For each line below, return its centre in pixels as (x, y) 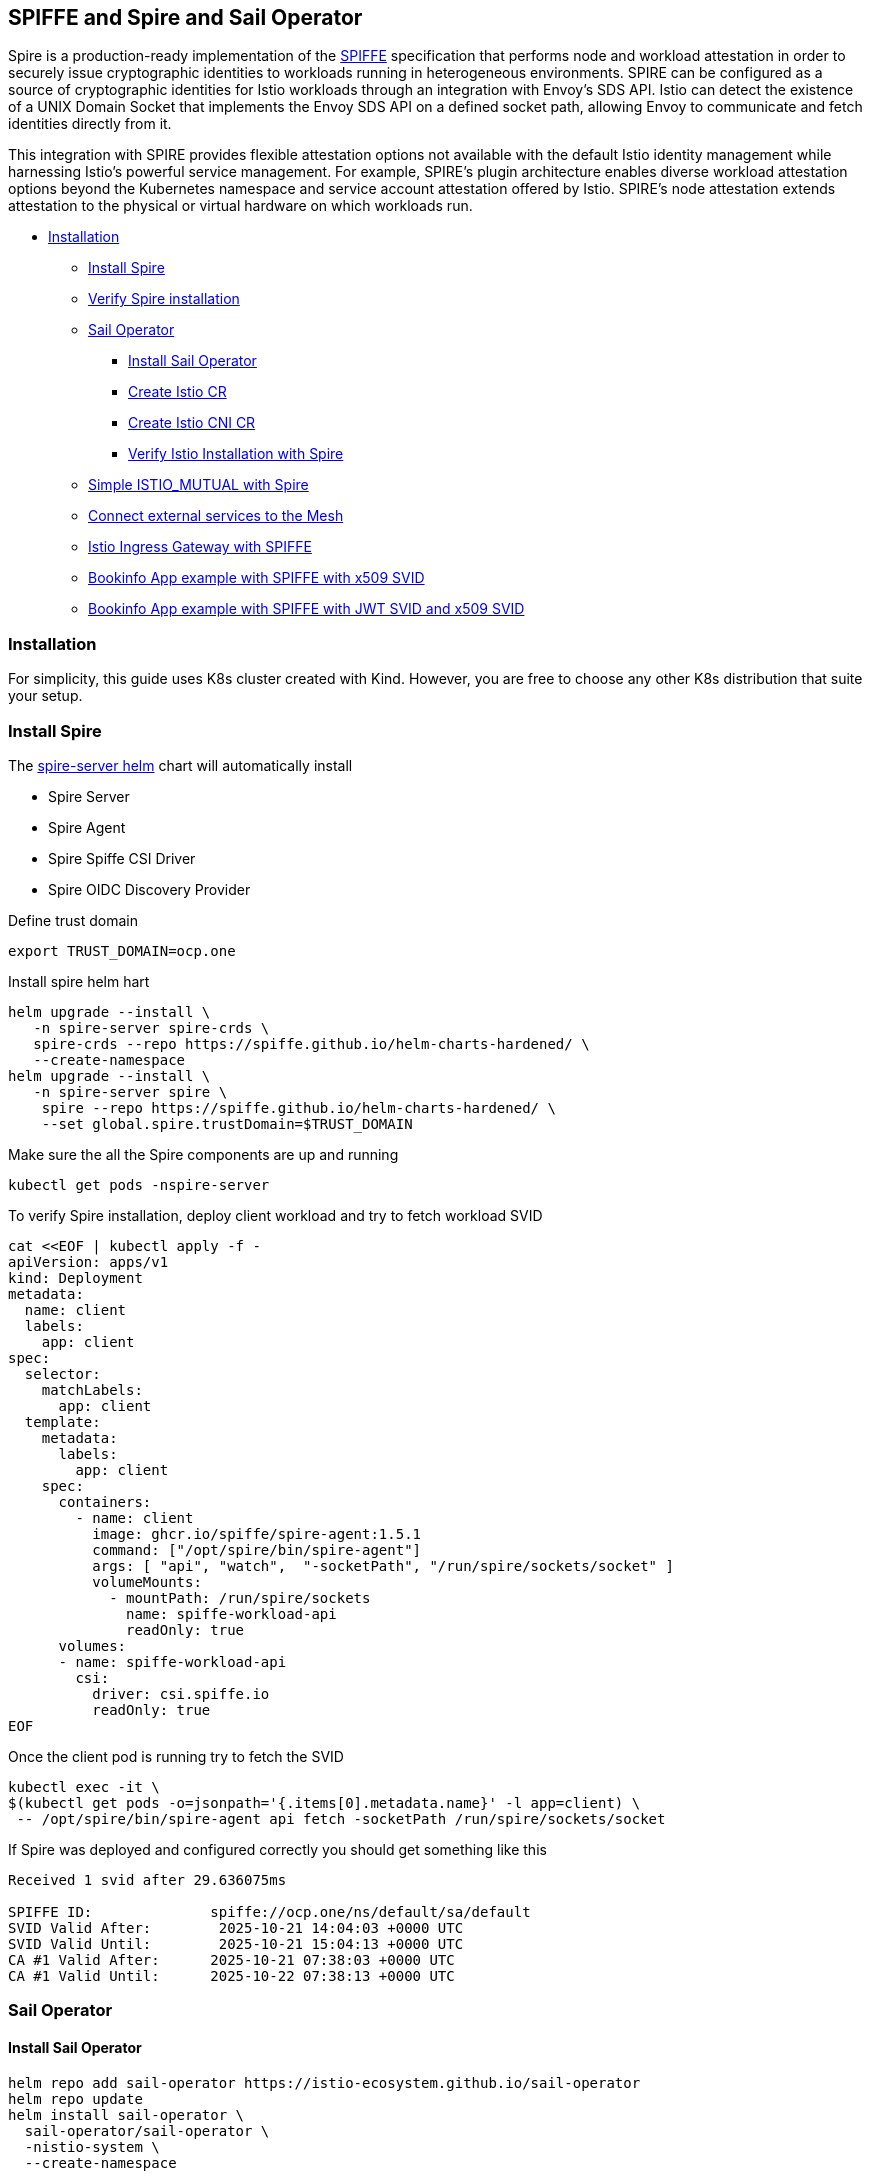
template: (62, 1421)
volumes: (92, 1645)
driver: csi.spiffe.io (181, 1693)
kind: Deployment (75, 1277)
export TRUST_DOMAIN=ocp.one (122, 950)
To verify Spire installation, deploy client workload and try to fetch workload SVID (275, 1215)
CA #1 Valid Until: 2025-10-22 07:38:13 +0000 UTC (231, 1975)
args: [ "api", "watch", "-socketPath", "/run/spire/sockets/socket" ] (383, 1565)
